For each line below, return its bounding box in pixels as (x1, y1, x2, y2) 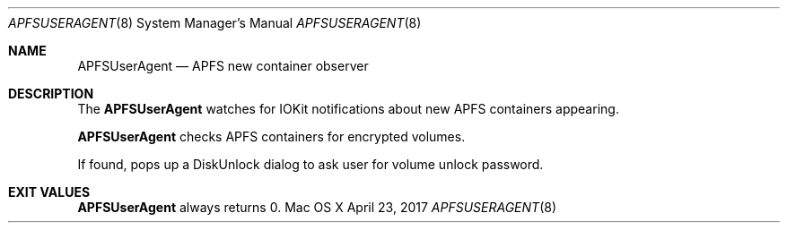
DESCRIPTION (8, 86, 94, 101)
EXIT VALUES (8, 184, 91, 200)
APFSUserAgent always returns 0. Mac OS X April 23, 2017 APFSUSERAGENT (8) (77, 200, 556, 215)
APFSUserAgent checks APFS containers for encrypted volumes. (77, 129, 466, 144)
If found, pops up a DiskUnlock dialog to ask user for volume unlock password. (77, 157, 544, 172)
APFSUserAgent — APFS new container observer (77, 58, 369, 73)
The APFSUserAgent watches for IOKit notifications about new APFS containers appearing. (77, 101, 619, 116)
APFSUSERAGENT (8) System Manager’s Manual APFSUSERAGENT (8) (8, 15, 422, 30)
